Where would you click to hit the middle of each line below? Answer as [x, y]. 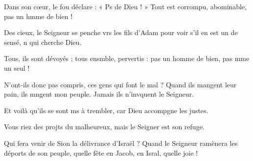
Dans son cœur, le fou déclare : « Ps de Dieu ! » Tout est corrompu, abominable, [126, 6]
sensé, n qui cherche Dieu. [43, 42]
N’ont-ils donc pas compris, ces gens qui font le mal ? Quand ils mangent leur [120, 84]
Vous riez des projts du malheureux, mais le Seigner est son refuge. [104, 127]
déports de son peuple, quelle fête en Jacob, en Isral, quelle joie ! [101, 152]
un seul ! [17, 68]
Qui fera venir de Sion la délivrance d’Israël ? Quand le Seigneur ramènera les [121, 143]
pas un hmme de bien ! [38, 16]
